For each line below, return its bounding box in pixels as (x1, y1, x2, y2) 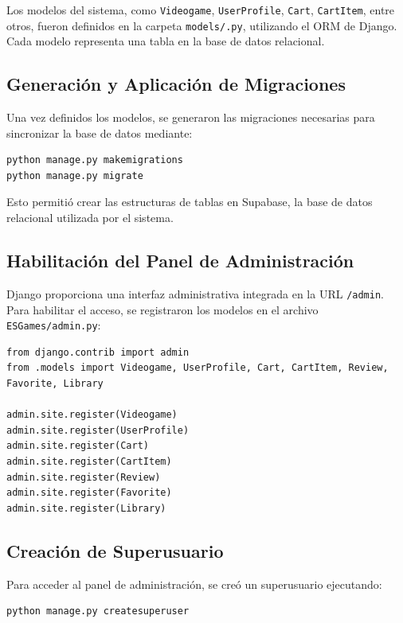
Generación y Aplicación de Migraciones (6, 72, 346, 96)
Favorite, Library (6, 377, 104, 389)
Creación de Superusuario (6, 538, 224, 563)
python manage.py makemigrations (6, 154, 183, 166)
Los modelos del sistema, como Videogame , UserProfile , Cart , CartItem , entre (6, 2, 395, 18)
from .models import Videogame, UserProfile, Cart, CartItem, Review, (6, 362, 389, 374)
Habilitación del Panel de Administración (6, 248, 354, 273)
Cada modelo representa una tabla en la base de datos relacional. (6, 33, 325, 49)
